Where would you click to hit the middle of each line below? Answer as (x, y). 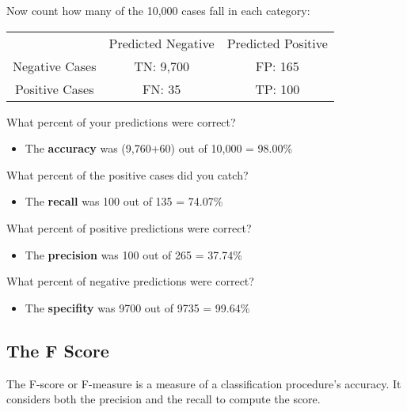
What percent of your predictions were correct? (121, 121)
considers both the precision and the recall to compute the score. (164, 399)
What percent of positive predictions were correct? (129, 227)
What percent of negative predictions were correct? (130, 281)
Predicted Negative (162, 43)
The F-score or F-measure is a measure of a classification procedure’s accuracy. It (204, 383)
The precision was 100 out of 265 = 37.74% (133, 254)
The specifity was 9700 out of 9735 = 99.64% (137, 307)
